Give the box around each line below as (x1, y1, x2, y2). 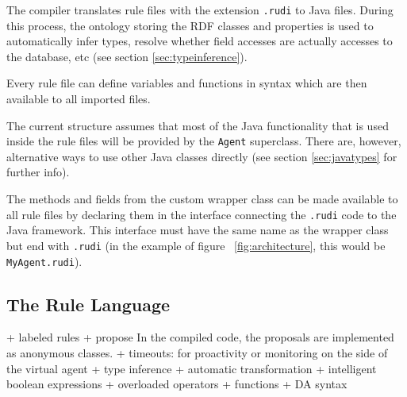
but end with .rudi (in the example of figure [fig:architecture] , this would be (6, 237, 386, 253)
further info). (6, 164, 70, 180)
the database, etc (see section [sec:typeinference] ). (6, 48, 248, 64)
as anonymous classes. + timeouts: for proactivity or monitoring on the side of (6, 345, 388, 361)
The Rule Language (6, 291, 171, 316)
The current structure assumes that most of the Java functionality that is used (6, 117, 389, 133)
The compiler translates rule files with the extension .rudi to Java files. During (6, 2, 394, 17)
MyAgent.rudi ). (6, 252, 83, 269)
